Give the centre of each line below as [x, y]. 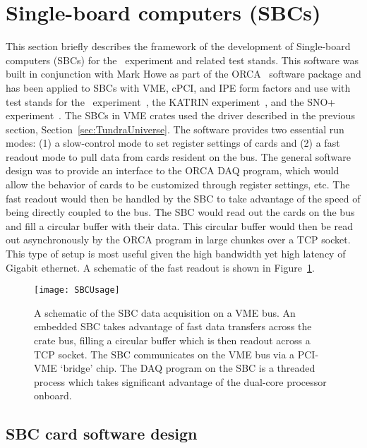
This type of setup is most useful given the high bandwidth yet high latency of [176, 254]
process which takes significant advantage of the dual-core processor [180, 381]
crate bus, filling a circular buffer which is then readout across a [172, 340]
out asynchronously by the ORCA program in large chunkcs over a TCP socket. [178, 240]
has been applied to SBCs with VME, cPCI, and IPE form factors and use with [178, 87]
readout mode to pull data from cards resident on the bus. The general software [178, 156]
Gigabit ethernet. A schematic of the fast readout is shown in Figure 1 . [160, 267]
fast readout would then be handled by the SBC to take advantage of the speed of [183, 198]
